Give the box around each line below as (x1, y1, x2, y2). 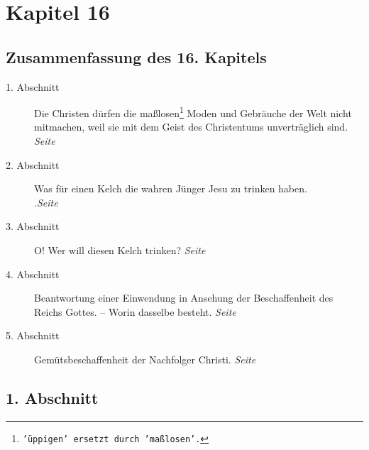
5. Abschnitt (6, 328, 60, 343)
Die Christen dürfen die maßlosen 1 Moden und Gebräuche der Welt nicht (34, 104, 352, 120)
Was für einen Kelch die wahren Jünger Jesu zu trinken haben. (34, 181, 307, 196)
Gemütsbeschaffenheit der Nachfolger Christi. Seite (34, 351, 256, 366)
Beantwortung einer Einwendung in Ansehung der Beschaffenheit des (34, 290, 334, 305)
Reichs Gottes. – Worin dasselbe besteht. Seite (34, 304, 236, 319)
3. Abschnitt (6, 219, 60, 234)
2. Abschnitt (6, 157, 60, 172)
